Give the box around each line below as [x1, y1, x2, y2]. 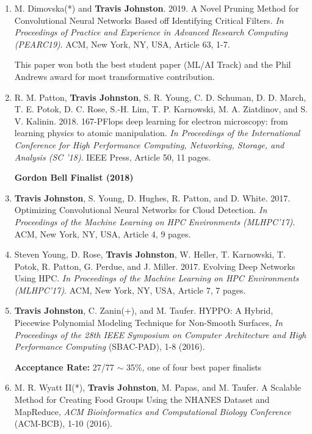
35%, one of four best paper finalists [126, 360, 262, 373]
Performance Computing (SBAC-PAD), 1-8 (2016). [14, 340, 205, 353]
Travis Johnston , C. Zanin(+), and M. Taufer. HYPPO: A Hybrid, [14, 304, 274, 317]
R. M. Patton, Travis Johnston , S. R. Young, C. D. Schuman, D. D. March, [14, 90, 307, 103]
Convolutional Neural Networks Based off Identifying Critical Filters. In [14, 13, 284, 26]
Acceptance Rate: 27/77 [14, 360, 114, 373]
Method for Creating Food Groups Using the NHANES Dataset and [14, 393, 270, 406]
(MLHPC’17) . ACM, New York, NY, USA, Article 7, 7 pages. [14, 283, 246, 296]
